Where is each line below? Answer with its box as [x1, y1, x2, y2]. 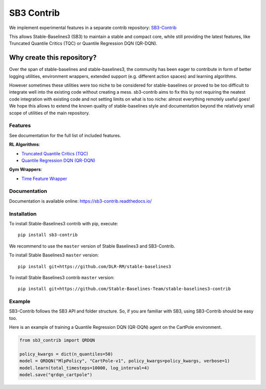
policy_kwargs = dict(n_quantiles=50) [19, 351, 113, 357]
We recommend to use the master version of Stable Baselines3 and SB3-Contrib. [9, 243, 175, 249]
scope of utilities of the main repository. [9, 110, 90, 116]
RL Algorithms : [9, 141, 40, 147]
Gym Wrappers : [9, 167, 42, 173]
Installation [9, 210, 37, 217]
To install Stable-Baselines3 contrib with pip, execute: [9, 220, 118, 226]
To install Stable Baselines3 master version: [9, 252, 99, 258]
